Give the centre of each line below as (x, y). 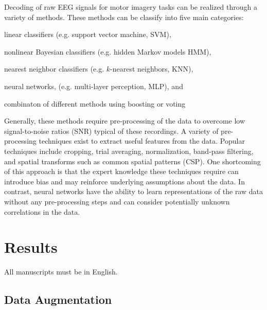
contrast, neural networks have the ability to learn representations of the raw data (134, 191)
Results (31, 247)
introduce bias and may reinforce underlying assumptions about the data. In (124, 181)
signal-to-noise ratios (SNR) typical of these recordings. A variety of (111, 131)
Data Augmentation (58, 299)
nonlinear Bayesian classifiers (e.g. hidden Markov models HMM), (108, 51)
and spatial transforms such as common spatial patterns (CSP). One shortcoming (132, 161)
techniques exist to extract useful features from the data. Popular (142, 141)
